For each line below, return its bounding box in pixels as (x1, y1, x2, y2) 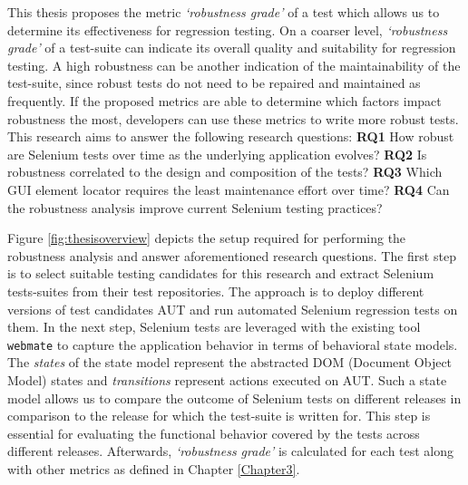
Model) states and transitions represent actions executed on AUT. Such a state (7, 370, 447, 389)
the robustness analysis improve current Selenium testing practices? (7, 198, 383, 217)
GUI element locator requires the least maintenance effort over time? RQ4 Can (7, 179, 450, 199)
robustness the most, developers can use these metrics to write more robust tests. (7, 109, 459, 128)
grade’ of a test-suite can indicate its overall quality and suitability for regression (7, 38, 456, 57)
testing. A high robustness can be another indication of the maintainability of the (7, 55, 461, 74)
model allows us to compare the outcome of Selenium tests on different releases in (7, 388, 462, 407)
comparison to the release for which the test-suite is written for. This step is (7, 406, 431, 425)
